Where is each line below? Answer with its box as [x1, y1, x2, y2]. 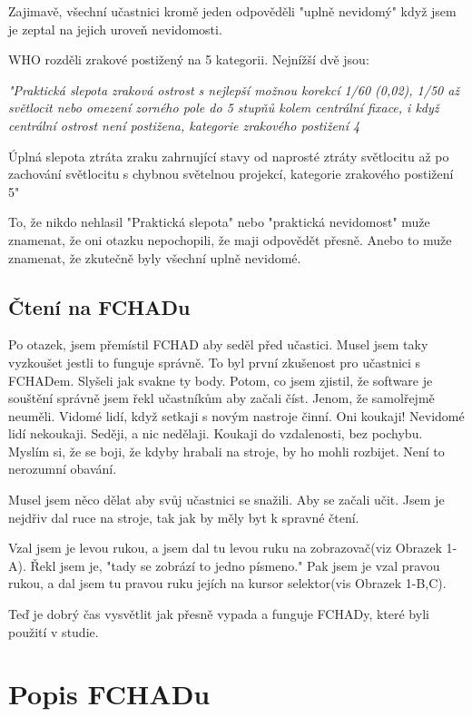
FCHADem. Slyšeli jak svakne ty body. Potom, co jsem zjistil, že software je [8, 370, 433, 389]
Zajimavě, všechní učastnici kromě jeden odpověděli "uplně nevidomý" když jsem [8, 2, 457, 20]
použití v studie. [8, 622, 99, 641]
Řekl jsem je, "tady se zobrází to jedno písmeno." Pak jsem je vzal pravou [30, 555, 440, 575]
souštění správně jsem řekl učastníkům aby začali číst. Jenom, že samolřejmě [8, 388, 435, 408]
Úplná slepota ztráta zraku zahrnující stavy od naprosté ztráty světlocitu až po [8, 146, 449, 165]
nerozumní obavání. [8, 459, 117, 478]
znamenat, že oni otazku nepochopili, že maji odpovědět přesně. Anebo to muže [8, 230, 452, 249]
